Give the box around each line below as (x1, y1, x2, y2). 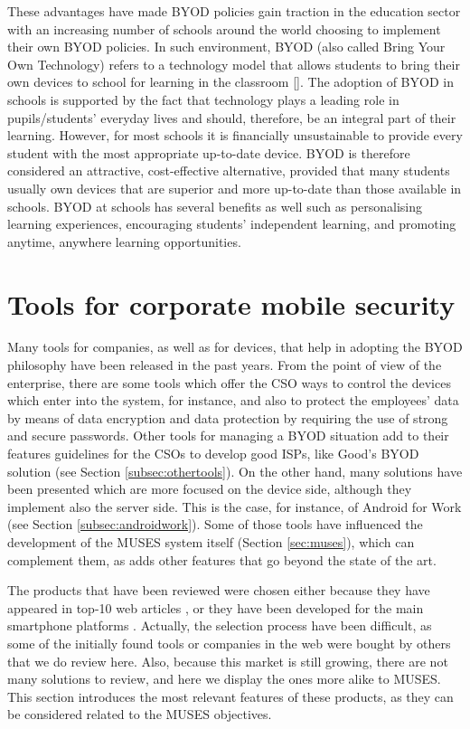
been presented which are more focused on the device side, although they (7, 479, 412, 498)
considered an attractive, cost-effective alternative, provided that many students (7, 161, 450, 180)
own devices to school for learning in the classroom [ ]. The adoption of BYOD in (7, 72, 454, 91)
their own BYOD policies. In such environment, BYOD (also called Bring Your (7, 37, 446, 56)
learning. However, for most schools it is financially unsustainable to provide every (7, 126, 463, 145)
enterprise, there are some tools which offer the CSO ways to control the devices (7, 373, 451, 392)
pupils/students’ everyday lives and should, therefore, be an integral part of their (7, 108, 456, 127)
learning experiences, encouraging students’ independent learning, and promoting (7, 214, 456, 233)
